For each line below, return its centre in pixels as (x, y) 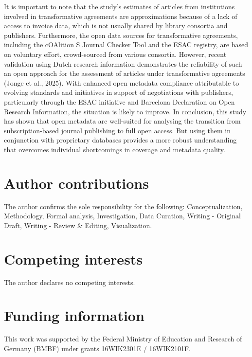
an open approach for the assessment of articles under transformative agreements (125, 73)
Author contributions (76, 183)
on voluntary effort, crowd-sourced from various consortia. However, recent (115, 54)
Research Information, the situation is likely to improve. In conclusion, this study (125, 111)
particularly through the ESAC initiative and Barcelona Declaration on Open (119, 101)
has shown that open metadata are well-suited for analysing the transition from (122, 121)
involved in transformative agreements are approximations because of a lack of (121, 16)
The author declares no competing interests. (70, 282)
